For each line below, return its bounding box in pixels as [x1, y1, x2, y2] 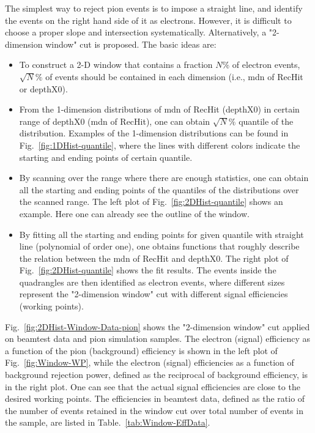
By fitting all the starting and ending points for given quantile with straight [19, 228, 304, 240]
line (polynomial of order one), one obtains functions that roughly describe [19, 240, 300, 253]
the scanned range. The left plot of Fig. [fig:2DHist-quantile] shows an [19, 195, 283, 208]
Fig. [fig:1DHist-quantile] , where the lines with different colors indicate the [19, 138, 300, 151]
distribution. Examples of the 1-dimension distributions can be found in [19, 127, 289, 139]
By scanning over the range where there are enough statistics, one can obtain [19, 171, 309, 184]
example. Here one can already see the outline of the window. [19, 207, 250, 220]
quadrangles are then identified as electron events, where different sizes [19, 275, 285, 288]
